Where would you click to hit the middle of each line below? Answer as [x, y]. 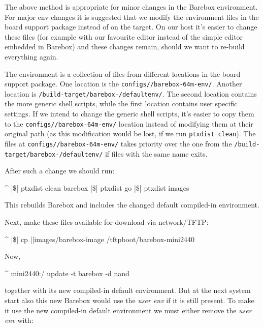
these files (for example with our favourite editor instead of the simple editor [124, 36]
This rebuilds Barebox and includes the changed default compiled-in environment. [132, 205]
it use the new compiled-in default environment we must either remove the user [128, 310]
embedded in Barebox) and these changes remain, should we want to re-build [125, 47]
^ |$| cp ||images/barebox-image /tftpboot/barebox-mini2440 [100, 239]
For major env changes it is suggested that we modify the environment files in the [132, 17]
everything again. [31, 56]
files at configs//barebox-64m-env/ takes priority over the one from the [118, 143]
